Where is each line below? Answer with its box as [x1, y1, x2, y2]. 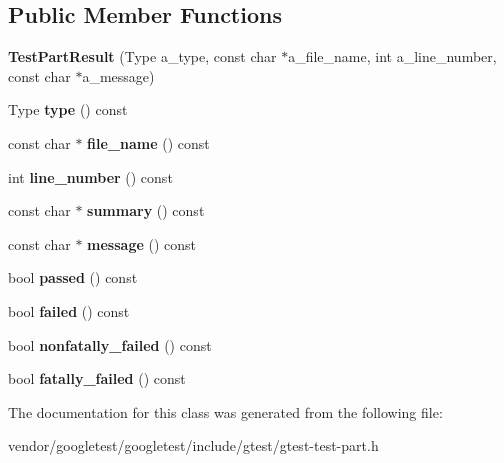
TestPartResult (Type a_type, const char [8, 46, 277, 67]
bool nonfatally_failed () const [8, 334, 212, 355]
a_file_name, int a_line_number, [288, 46, 497, 67]
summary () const [87, 200, 205, 221]
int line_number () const [8, 166, 173, 187]
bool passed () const [8, 267, 138, 288]
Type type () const [8, 99, 128, 120]
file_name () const [87, 132, 210, 153]
